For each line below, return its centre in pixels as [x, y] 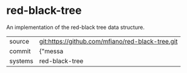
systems [21, 61]
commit [20, 51]
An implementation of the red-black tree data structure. [75, 27]
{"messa [51, 51]
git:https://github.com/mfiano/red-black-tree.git [108, 41]
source [19, 41]
